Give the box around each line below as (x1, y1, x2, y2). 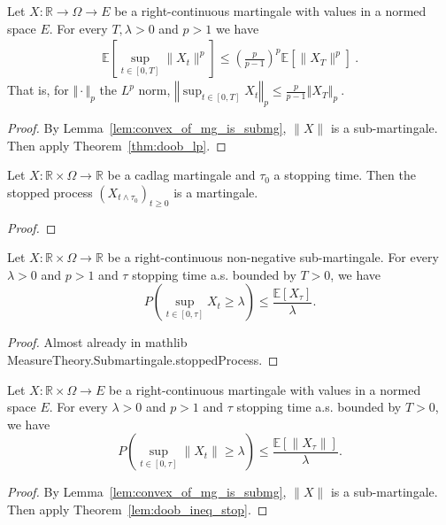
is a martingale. (173, 182, 258, 201)
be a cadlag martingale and (107, 166, 256, 184)
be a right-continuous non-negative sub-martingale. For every (107, 248, 439, 266)
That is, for (7, 81, 69, 99)
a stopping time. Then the (273, 166, 416, 184)
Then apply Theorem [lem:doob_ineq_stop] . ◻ (7, 499, 268, 518)
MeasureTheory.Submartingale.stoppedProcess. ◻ (7, 350, 279, 368)
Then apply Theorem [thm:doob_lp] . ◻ (7, 135, 227, 154)
